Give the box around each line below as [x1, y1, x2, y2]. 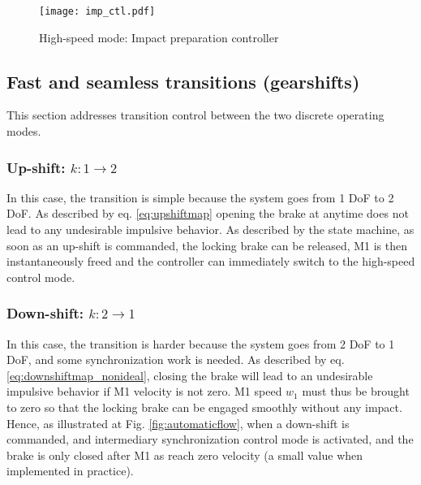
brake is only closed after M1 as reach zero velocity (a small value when [6, 446, 363, 463]
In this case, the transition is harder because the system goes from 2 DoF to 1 [6, 335, 395, 352]
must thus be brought [302, 383, 410, 400]
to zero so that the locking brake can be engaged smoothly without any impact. [6, 399, 402, 416]
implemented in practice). [6, 462, 134, 479]
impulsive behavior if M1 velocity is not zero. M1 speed [6, 383, 282, 400]
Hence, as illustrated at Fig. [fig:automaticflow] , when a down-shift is [6, 414, 350, 431]
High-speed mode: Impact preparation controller [39, 28, 279, 45]
